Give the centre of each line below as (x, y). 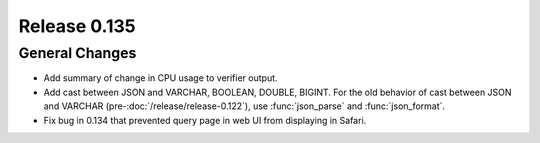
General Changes (77, 53)
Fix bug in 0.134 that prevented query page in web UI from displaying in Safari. (205, 120)
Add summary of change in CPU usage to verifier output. (161, 78)
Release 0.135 (77, 26)
